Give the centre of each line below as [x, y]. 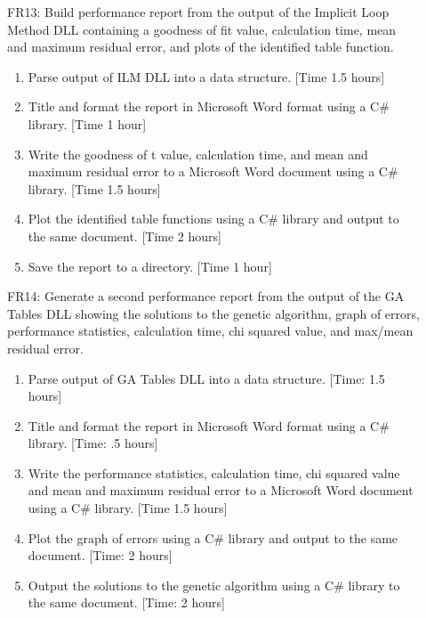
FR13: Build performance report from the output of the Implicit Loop [198, 12]
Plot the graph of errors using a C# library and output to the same [213, 537]
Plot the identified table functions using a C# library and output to [213, 219]
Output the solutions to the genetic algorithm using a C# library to [214, 585]
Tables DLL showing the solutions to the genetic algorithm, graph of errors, [213, 313]
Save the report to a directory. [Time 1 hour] [150, 266]
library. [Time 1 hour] [87, 123]
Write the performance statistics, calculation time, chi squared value [214, 472]
